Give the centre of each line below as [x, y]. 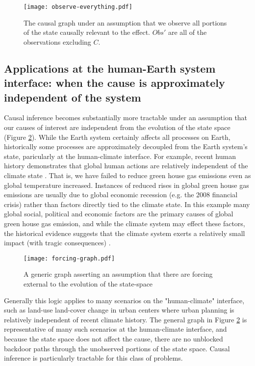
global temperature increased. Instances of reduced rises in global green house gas [127, 185]
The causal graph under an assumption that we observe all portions [125, 22]
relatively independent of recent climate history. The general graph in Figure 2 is [126, 319]
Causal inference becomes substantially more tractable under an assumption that [126, 118]
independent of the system [73, 97]
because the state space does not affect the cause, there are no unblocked [114, 338]
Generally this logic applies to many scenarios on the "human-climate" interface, [124, 300]
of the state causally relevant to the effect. [87, 32]
